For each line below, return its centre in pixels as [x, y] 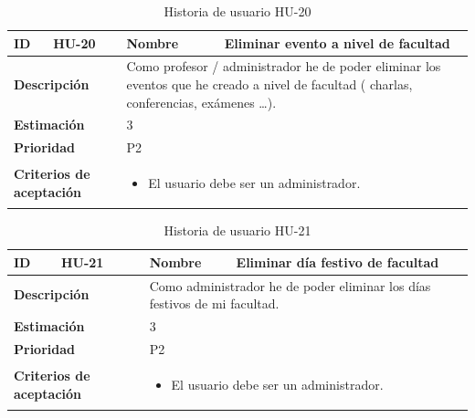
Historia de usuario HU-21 [237, 230]
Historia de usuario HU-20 [237, 11]
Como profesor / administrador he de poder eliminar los [284, 66]
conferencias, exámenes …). [201, 102]
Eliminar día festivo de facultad [338, 261]
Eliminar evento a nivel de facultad [337, 42]
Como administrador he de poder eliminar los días [290, 285]
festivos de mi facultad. [214, 303]
